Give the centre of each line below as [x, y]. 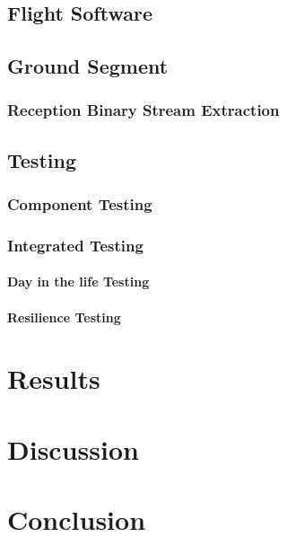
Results [54, 379]
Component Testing [80, 204]
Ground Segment [88, 66]
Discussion [73, 449]
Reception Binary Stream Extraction [143, 110]
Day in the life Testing [78, 282]
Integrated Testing [75, 245]
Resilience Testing [64, 317]
